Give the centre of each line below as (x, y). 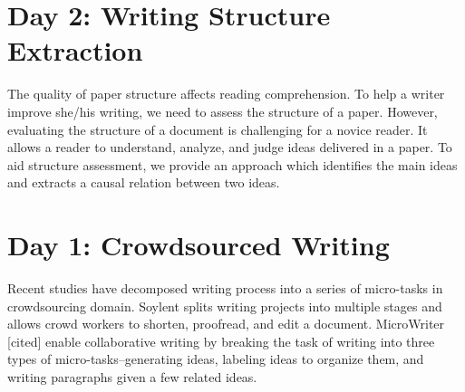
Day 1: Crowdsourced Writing (199, 245)
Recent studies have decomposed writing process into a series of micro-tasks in (225, 288)
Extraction (75, 50)
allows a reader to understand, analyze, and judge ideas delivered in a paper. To (230, 147)
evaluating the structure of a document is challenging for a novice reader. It (218, 129)
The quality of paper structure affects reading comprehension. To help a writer (226, 94)
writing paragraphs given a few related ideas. (132, 376)
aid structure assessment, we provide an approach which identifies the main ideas (232, 164)
